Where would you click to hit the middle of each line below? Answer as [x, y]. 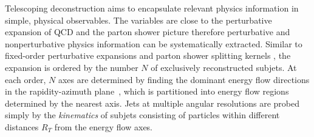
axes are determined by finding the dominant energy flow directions [184, 79]
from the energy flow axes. [104, 126]
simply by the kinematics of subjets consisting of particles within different [142, 115]
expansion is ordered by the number [72, 67]
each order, [26, 79]
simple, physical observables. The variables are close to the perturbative [138, 20]
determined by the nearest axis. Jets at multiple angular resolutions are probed [152, 103]
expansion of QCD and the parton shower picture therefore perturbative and [148, 32]
